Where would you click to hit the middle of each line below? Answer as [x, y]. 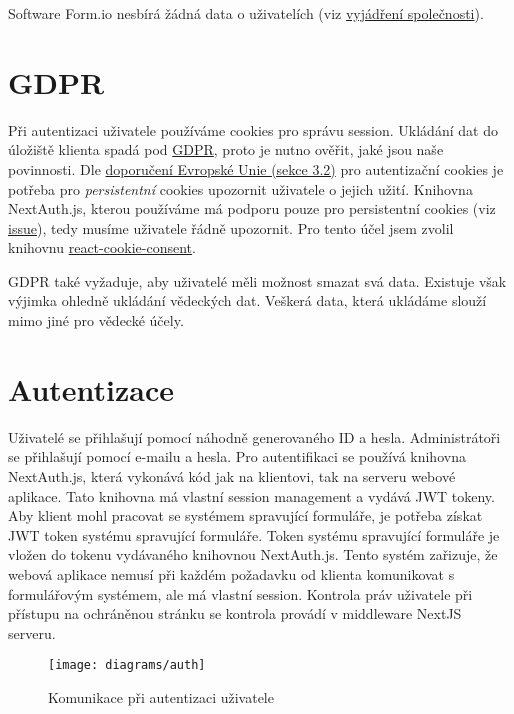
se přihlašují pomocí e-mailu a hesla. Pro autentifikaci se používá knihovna [237, 456]
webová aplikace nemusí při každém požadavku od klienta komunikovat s [231, 573]
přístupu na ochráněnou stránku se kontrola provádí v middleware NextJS [235, 613]
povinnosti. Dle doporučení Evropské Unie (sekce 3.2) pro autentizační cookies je [256, 168]
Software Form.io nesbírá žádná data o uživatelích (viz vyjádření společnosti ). [246, 13]
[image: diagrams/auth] [127, 665]
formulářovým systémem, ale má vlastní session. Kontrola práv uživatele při [240, 593]
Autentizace [91, 388]
